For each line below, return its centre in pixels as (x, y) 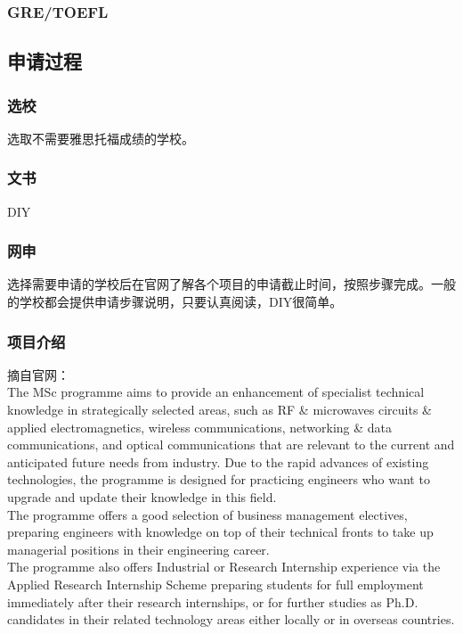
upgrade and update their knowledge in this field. (142, 497)
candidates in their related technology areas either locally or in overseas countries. (231, 619)
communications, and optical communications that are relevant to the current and (231, 445)
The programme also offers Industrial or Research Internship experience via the (224, 567)
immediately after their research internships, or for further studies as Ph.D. (213, 601)
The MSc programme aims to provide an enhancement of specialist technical (216, 392)
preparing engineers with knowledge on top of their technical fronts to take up (220, 532)
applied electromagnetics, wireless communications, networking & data (200, 427)
